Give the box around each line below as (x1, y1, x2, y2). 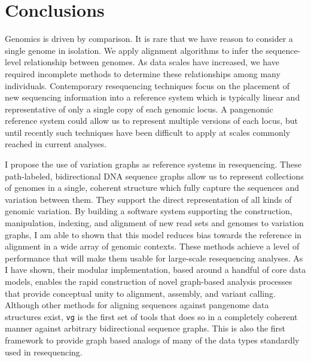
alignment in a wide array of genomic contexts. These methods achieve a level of (5, 240, 300, 253)
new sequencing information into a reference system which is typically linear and (5, 91, 300, 104)
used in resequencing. (5, 345, 83, 358)
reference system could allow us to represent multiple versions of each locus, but (5, 114, 298, 127)
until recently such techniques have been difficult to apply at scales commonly (5, 126, 291, 138)
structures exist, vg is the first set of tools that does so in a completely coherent (5, 310, 298, 323)
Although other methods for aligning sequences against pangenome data (5, 299, 269, 311)
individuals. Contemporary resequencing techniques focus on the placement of (5, 79, 290, 92)
